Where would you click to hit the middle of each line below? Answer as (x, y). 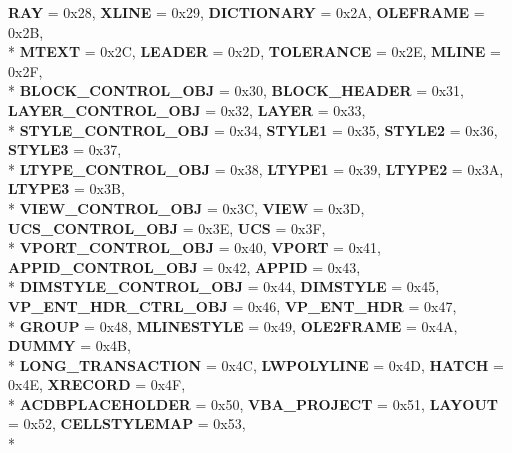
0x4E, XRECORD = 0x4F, (97, 384)
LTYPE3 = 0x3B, (66, 188)
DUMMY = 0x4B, (69, 345)
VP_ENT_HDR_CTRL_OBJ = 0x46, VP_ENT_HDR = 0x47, (232, 305)
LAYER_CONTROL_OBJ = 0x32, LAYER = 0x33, (187, 109)
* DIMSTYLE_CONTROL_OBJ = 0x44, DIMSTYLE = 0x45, (224, 286)
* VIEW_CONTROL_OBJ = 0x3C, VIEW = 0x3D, (186, 207)
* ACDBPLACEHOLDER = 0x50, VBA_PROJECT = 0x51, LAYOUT (253, 403)
